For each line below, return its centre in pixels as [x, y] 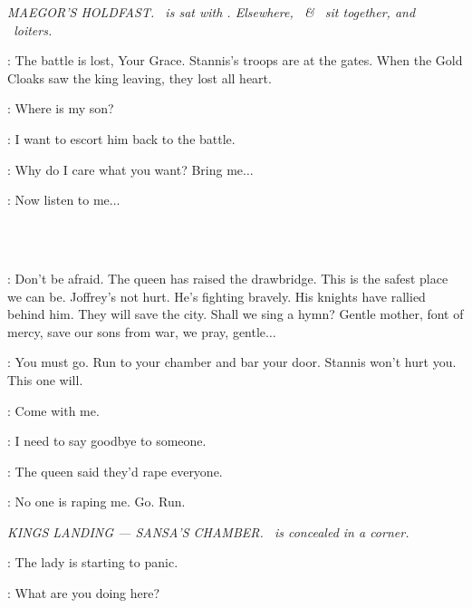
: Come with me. [53, 410]
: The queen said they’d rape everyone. [115, 471]
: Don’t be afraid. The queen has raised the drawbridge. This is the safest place [228, 278]
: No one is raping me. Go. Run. [96, 502]
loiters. [33, 29]
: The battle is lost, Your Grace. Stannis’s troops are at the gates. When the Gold [235, 60]
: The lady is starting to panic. [93, 562]
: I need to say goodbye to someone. [107, 441]
